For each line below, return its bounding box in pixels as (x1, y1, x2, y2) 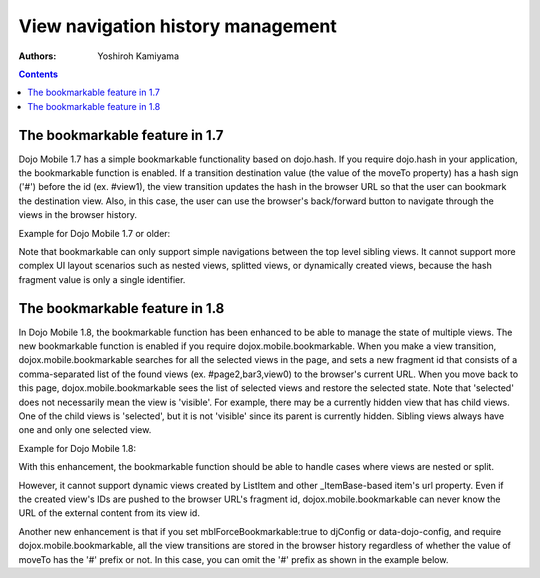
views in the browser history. (18, 209, 138, 221)
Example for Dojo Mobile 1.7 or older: (18, 227, 171, 239)
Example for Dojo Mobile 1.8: (18, 442, 137, 454)
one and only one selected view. (18, 424, 152, 436)
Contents (18, 68, 59, 80)
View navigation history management (18, 15, 337, 37)
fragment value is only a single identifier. (18, 273, 186, 285)
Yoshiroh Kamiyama (97, 50, 180, 62)
